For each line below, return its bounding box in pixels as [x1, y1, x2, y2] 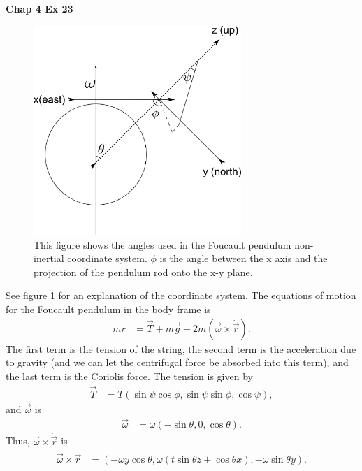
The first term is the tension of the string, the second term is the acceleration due [6, 341, 356, 356]
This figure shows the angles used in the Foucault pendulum [34, 237, 291, 252]
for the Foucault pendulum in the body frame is [6, 301, 211, 316]
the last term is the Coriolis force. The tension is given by [6, 368, 253, 383]
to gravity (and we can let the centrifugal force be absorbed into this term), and [6, 355, 349, 370]
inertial [34, 251, 64, 266]
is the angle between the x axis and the [159, 251, 328, 266]
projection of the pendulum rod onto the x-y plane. [34, 264, 253, 279]
